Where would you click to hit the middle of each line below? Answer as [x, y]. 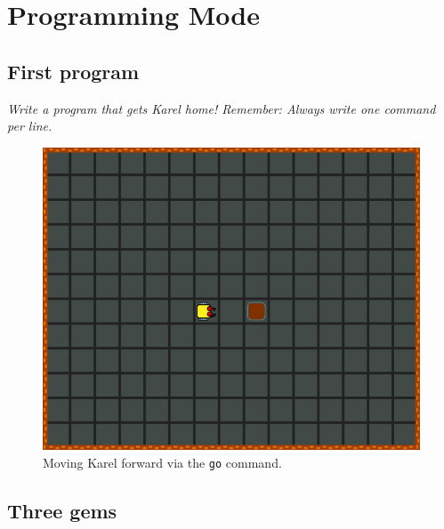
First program [73, 71]
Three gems [62, 510]
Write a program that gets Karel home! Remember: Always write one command [222, 108]
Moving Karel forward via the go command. [162, 462]
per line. [30, 126]
